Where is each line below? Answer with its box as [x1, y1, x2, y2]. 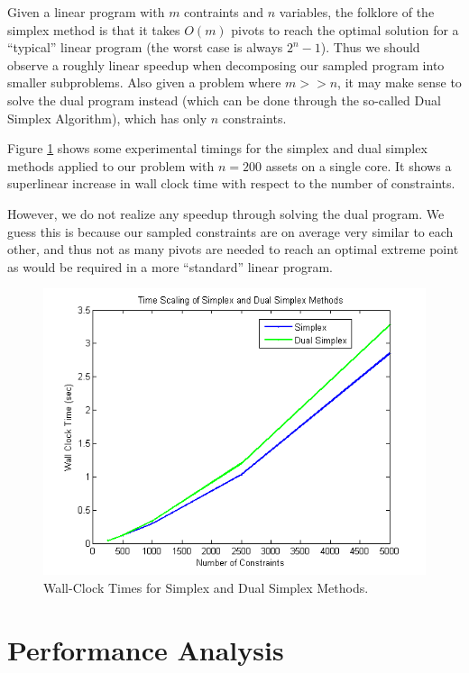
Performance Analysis [7, 631, 284, 668]
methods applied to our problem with [7, 156, 215, 175]
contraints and [184, 3, 264, 21]
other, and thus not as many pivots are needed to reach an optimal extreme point [7, 240, 459, 259]
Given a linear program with [7, 3, 165, 21]
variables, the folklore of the [279, 3, 435, 21]
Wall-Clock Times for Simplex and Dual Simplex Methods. [43, 578, 369, 596]
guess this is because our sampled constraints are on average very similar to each [7, 222, 454, 241]
